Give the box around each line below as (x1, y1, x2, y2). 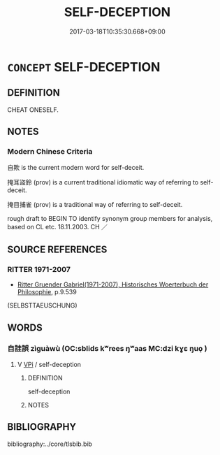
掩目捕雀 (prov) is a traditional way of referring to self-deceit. (7, 201, 183, 209)
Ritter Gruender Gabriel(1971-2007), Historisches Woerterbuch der (17, 280, 209, 289)
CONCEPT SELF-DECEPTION (7, 59, 161, 75)
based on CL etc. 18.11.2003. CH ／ (7, 223, 108, 231)
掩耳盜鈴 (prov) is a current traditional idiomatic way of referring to (7, 178, 199, 187)
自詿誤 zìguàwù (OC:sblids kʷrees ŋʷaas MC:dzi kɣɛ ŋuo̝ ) (7, 344, 207, 354)
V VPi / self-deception (17, 360, 82, 368)
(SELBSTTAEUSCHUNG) (7, 301, 78, 310)
